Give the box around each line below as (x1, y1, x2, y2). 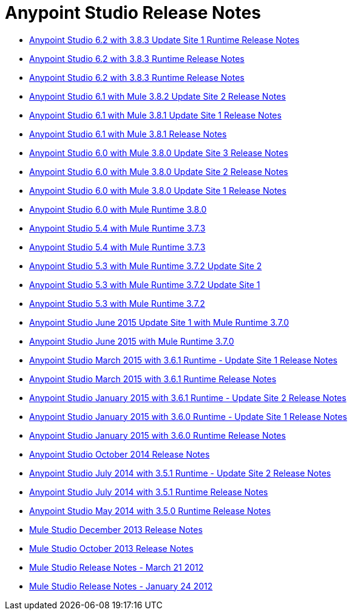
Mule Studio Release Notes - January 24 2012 (29, 580, 213, 591)
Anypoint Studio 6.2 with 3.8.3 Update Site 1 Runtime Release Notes (29, 34, 300, 45)
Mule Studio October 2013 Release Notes (29, 543, 194, 554)
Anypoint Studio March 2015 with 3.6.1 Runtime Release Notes (29, 373, 277, 384)
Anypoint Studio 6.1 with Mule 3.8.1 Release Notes (29, 128, 227, 139)
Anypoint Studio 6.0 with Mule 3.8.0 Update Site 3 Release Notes (29, 147, 288, 158)
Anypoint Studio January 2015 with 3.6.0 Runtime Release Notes (29, 430, 286, 441)
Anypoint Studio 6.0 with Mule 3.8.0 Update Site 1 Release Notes (29, 185, 286, 196)
